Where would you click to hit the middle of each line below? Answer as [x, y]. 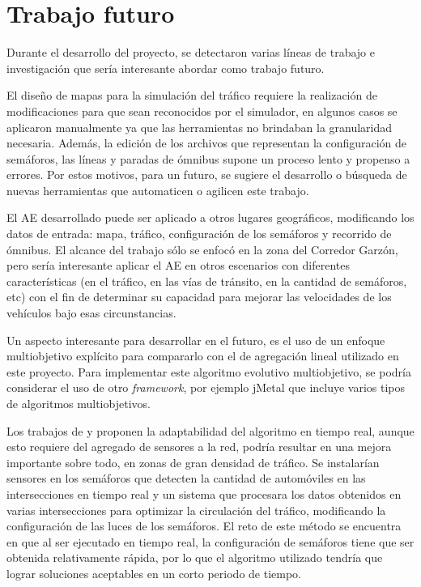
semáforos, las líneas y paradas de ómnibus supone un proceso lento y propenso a [208, 158]
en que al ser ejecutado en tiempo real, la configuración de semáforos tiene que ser [210, 541]
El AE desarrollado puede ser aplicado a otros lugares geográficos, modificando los [210, 217]
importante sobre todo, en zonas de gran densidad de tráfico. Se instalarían [193, 462]
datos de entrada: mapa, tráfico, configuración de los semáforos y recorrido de [199, 234]
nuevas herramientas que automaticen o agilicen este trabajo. [158, 190]
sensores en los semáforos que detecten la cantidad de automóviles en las [186, 478]
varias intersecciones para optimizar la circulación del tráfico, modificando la [196, 510]
